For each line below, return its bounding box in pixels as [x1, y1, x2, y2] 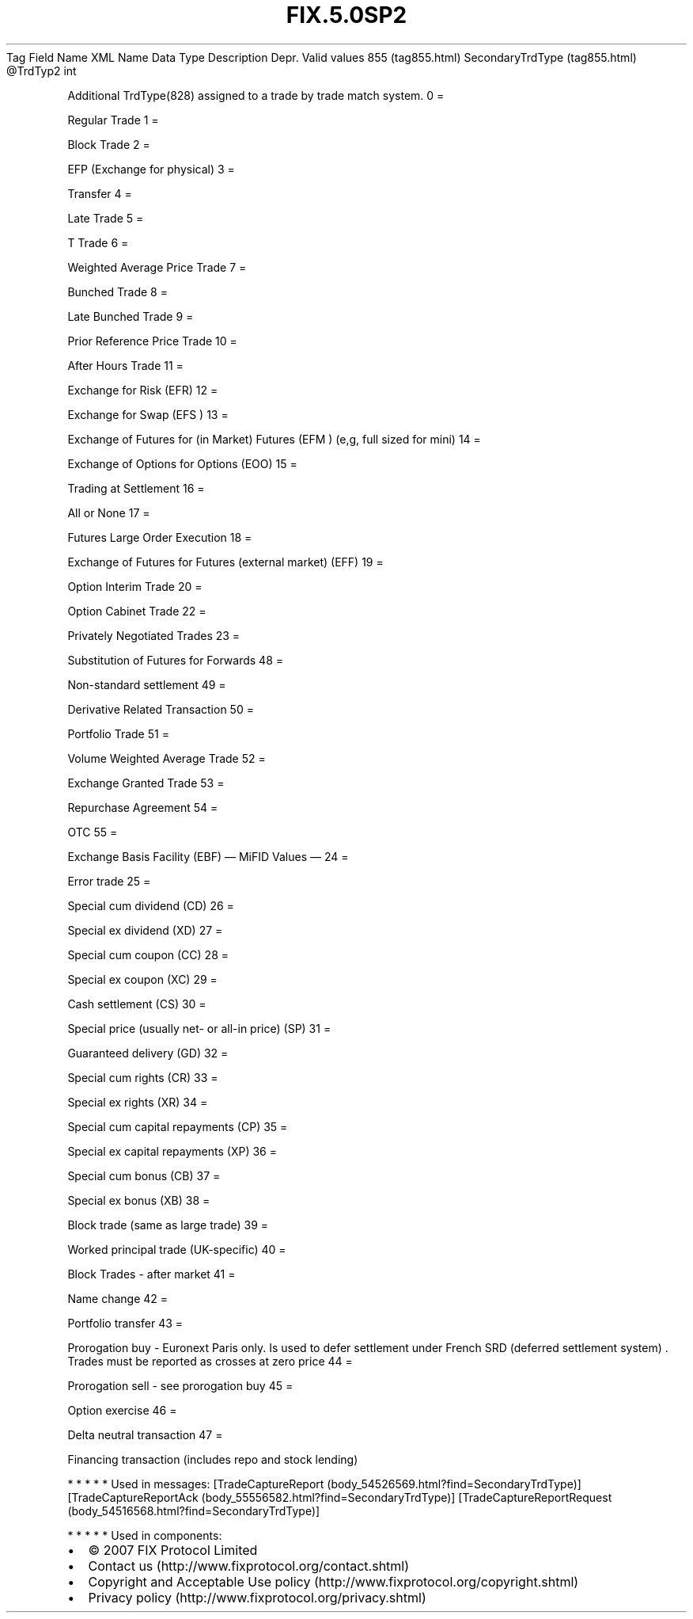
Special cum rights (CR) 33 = [67, 1070, 218, 1084]
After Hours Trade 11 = [67, 358, 184, 372]
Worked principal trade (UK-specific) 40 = [67, 1242, 286, 1256]
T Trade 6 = [67, 235, 129, 250]
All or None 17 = [67, 505, 150, 520]
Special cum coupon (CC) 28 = [67, 947, 229, 962]
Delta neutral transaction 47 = [67, 1427, 223, 1442]
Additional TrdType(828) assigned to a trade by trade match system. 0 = [67, 88, 445, 102]
